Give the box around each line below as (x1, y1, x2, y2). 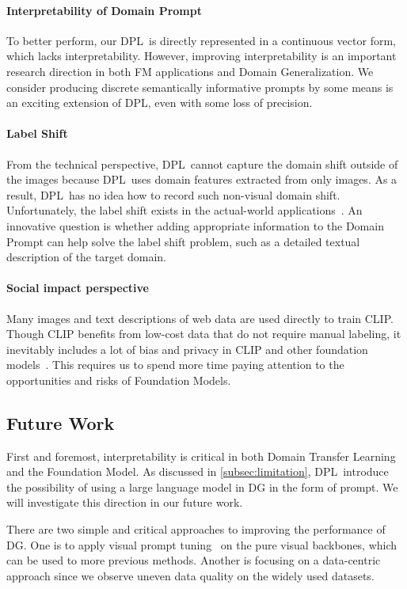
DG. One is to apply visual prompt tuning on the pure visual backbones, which (6, 536, 397, 553)
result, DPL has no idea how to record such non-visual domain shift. (6, 186, 340, 203)
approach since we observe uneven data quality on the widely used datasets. (6, 567, 375, 583)
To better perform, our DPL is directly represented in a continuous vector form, (6, 32, 396, 48)
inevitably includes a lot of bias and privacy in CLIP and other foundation (6, 340, 368, 357)
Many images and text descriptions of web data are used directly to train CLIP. (6, 310, 394, 326)
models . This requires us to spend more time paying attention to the (6, 356, 344, 373)
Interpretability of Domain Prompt (6, 2, 202, 18)
